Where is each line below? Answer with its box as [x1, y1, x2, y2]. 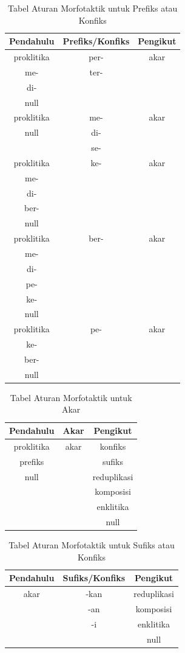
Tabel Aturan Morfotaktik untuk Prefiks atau [8, 2, 178, 14]
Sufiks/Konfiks [62, 571, 126, 584]
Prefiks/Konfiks [62, 35, 130, 47]
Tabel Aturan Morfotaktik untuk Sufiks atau [8, 539, 175, 551]
